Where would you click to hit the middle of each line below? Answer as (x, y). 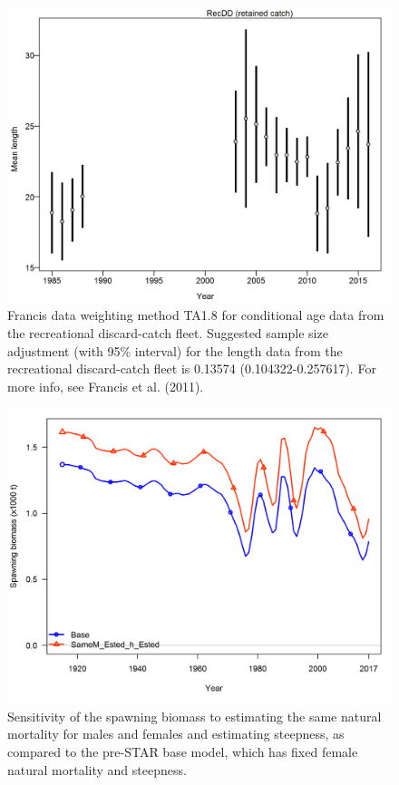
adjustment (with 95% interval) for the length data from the (175, 350)
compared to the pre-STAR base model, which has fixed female (183, 752)
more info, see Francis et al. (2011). (106, 386)
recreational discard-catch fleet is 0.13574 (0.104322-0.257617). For (192, 368)
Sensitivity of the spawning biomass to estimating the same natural (195, 716)
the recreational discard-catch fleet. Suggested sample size (168, 333)
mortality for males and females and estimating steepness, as (176, 734)
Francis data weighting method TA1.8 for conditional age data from (196, 315)
